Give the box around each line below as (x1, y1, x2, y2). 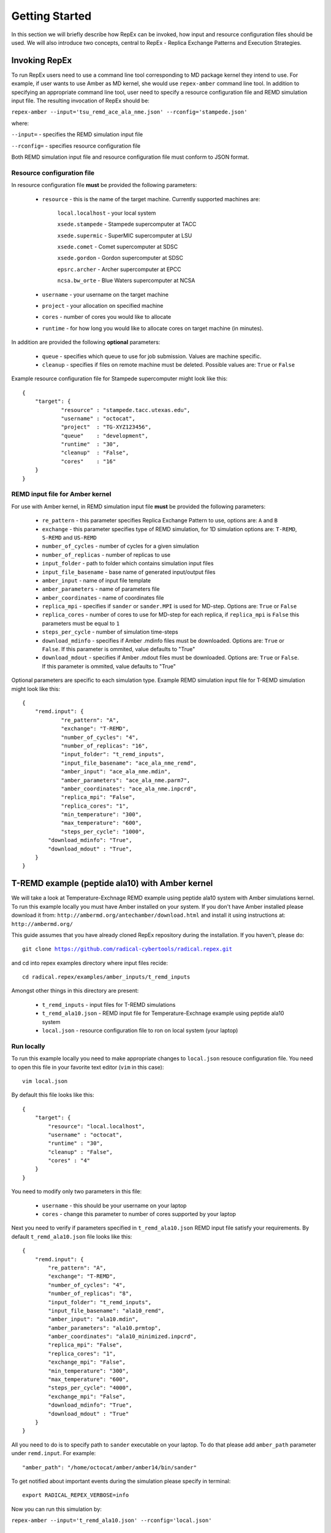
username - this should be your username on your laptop (42, 1202, 187, 1209)
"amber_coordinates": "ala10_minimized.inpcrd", (48, 1333, 197, 1340)
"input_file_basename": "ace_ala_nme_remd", (61, 759, 197, 766)
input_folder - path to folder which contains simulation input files (42, 560, 214, 567)
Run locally (11, 1042, 45, 1050)
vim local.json (22, 1077, 68, 1085)
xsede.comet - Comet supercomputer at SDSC (57, 243, 178, 251)
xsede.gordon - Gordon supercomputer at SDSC (57, 254, 183, 262)
